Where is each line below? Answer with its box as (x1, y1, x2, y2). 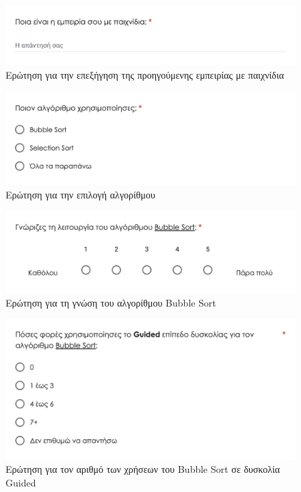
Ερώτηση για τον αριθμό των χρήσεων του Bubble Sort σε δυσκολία (5, 462, 280, 476)
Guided (5, 475, 36, 489)
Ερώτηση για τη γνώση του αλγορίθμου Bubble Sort (5, 295, 216, 309)
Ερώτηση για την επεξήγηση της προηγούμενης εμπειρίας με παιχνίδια (5, 67, 285, 81)
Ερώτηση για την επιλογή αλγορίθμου (5, 187, 155, 201)
